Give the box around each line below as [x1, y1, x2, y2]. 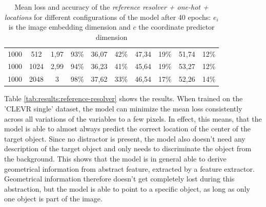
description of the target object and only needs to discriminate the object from [4, 143, 252, 154]
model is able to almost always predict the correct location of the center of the [4, 123, 251, 134]
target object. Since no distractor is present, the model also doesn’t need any [4, 133, 245, 144]
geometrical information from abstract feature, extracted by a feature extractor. [4, 163, 255, 174]
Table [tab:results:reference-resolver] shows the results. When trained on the [4, 93, 243, 104]
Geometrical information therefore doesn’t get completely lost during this [4, 173, 235, 184]
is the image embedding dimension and [8, 21, 131, 32]
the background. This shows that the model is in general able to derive [4, 153, 227, 164]
